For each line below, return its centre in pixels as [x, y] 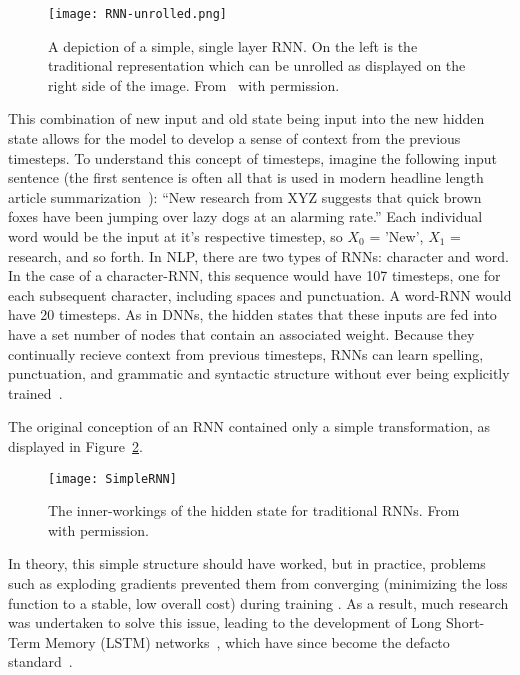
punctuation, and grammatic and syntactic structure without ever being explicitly [259, 373]
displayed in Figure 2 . [75, 445]
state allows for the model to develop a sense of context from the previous [234, 138]
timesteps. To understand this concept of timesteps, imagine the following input [252, 157]
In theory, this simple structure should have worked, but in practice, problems [247, 563]
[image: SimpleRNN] [112, 478]
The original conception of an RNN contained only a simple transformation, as [249, 426]
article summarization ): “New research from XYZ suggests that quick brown [245, 196]
